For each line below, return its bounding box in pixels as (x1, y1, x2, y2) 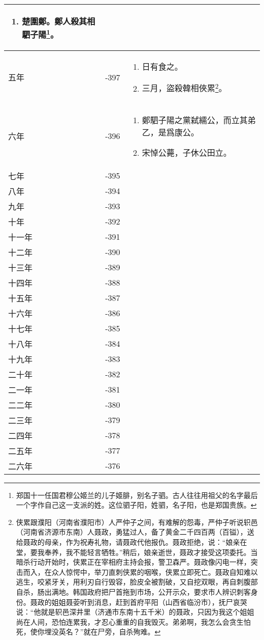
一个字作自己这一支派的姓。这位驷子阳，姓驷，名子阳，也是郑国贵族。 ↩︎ (16, 499, 257, 510)
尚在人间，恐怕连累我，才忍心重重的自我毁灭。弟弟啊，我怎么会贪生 (16, 616, 244, 627)
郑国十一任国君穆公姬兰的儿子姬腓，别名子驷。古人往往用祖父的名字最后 (16, 489, 258, 500)
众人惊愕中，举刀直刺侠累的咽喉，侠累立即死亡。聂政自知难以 (51, 566, 258, 577)
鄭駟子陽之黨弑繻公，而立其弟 (142, 114, 256, 126)
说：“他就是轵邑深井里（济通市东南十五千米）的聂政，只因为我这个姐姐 (16, 606, 254, 617)
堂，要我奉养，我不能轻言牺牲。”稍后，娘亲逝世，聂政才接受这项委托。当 (16, 546, 258, 557)
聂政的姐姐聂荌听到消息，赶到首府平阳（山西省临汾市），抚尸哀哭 (30, 596, 247, 607)
